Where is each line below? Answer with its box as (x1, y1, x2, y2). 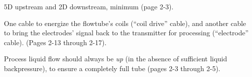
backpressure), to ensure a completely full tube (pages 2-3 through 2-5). (4, 63, 220, 73)
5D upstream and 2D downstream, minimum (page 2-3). (4, 1, 174, 11)
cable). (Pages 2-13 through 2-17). (4, 37, 107, 47)
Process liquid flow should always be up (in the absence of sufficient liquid (4, 53, 227, 64)
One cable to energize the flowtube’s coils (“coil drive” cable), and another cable (4, 18, 246, 28)
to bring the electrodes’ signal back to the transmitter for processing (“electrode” (4, 27, 249, 38)
